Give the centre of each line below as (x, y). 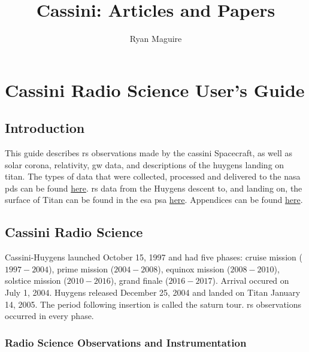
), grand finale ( (140, 280)
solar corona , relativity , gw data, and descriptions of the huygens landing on (145, 164)
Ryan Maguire (156, 39)
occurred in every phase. (49, 316)
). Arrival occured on (251, 280)
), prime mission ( (81, 268)
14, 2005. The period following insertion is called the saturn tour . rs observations (153, 304)
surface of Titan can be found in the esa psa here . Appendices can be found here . (154, 200)
